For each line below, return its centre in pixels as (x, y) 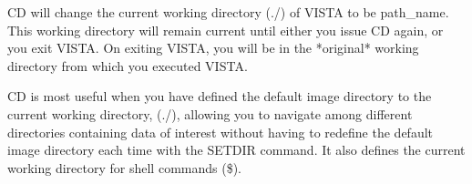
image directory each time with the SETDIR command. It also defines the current (236, 150)
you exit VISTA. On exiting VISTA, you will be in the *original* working (213, 48)
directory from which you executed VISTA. (128, 65)
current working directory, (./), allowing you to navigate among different (210, 113)
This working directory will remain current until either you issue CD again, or (226, 30)
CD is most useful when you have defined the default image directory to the (220, 96)
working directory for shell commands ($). (124, 167)
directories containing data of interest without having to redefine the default (221, 132)
